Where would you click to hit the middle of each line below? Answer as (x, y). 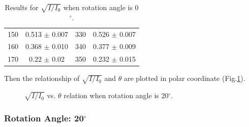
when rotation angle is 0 (101, 7)
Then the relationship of (42, 78)
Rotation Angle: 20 (44, 118)
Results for (22, 7)
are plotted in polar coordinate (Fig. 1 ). (184, 78)
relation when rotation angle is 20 (116, 95)
